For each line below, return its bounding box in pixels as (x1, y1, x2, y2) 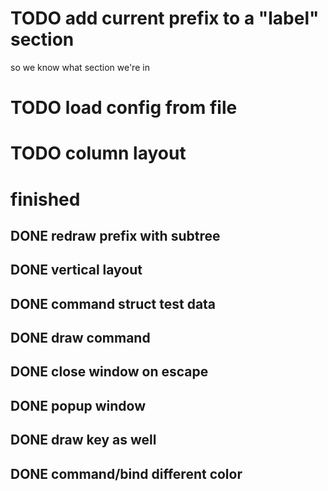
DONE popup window (10, 397, 147, 414)
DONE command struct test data (10, 295, 217, 312)
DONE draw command (10, 330, 151, 347)
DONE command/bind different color (10, 465, 243, 482)
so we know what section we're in (10, 61, 150, 73)
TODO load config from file (10, 97, 238, 119)
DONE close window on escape (10, 363, 209, 381)
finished (10, 188, 81, 211)
